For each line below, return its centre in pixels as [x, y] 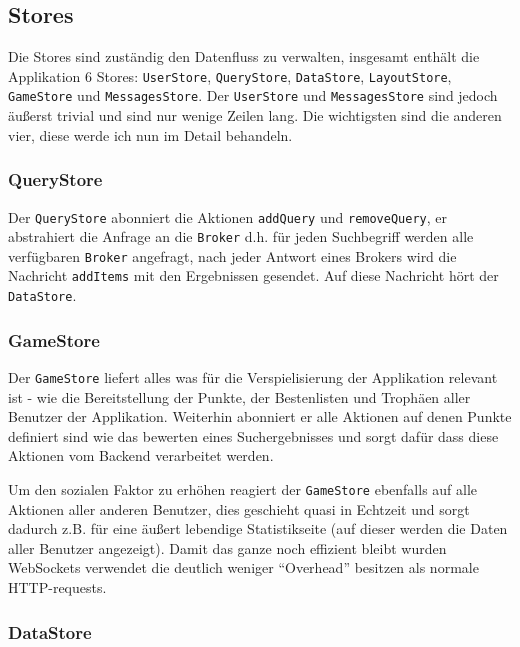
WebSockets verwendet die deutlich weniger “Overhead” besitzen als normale [243, 567]
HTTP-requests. [57, 587]
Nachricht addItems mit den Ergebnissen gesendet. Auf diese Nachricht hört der [253, 275]
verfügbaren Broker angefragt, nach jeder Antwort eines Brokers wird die [232, 255]
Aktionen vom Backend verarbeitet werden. [141, 455]
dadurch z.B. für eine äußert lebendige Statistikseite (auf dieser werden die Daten [258, 528]
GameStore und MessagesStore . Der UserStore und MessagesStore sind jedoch [253, 95]
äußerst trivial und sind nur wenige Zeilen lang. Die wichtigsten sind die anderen [255, 115]
